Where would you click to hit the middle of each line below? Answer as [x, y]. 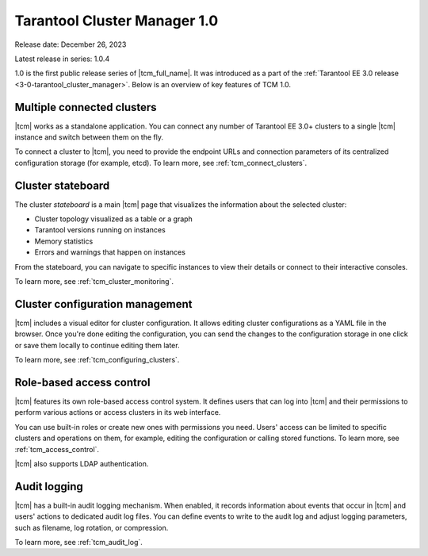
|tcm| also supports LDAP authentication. [82, 463]
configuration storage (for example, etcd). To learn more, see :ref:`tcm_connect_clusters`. [161, 163]
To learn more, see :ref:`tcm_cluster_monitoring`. [94, 282]
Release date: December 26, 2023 [71, 44]
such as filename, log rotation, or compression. [92, 527]
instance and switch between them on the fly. [89, 137]
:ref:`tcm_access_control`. [57, 449]
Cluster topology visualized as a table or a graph [114, 219]
